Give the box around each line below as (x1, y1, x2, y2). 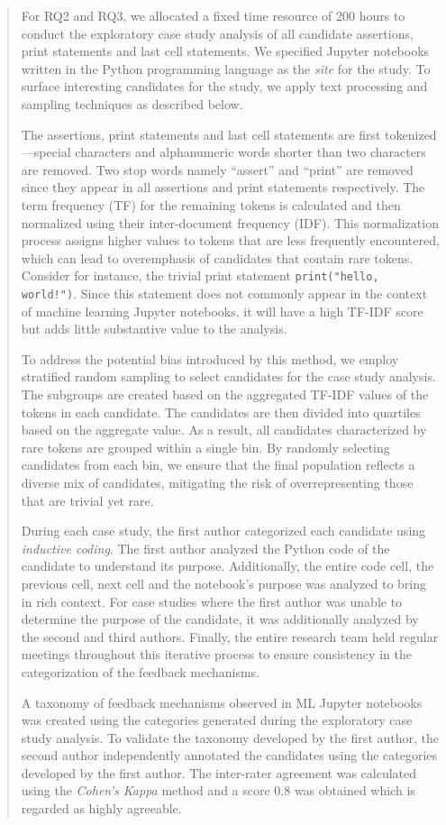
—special (21, 142, 71, 161)
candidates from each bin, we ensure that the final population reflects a (21, 455, 415, 474)
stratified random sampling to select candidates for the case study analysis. (21, 367, 436, 386)
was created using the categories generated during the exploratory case (21, 710, 413, 729)
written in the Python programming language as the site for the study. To (21, 59, 431, 78)
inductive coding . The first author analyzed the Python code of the (21, 538, 390, 557)
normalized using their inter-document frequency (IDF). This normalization (21, 213, 439, 232)
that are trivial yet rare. (21, 490, 154, 509)
